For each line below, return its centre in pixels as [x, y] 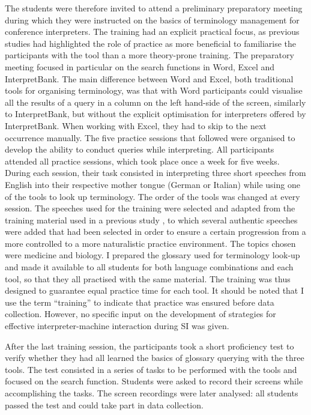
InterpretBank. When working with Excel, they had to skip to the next [136, 125]
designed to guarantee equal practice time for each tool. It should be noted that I [155, 290]
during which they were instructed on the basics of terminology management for [152, 20]
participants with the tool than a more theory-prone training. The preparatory [149, 55]
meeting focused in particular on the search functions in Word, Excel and [140, 66]
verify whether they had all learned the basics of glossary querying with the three [155, 358]
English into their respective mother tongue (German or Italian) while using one [152, 184]
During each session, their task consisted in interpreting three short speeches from [155, 173]
